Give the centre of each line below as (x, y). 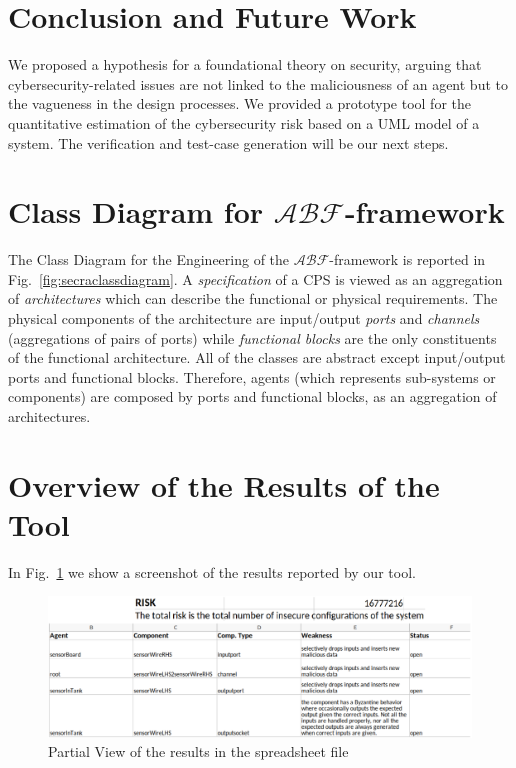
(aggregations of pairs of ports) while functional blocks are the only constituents (252, 337)
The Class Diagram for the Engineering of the (149, 259)
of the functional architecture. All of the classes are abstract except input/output (257, 357)
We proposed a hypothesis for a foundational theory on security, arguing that (245, 64)
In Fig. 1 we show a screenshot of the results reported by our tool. (212, 571)
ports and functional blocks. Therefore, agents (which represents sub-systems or (252, 376)
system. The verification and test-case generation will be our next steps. (228, 142)
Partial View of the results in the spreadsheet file (198, 751)
